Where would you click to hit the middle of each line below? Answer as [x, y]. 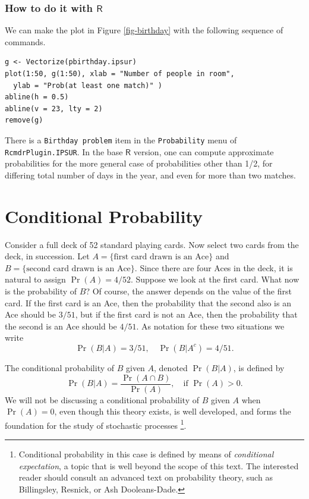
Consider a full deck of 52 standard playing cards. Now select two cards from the [152, 244]
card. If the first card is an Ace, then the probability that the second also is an [148, 302]
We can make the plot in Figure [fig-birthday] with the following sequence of [144, 30]
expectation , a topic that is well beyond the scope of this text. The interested [159, 465]
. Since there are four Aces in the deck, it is [214, 267]
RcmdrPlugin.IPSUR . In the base [64, 151]
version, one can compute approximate [204, 151]
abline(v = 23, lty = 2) [54, 109]
